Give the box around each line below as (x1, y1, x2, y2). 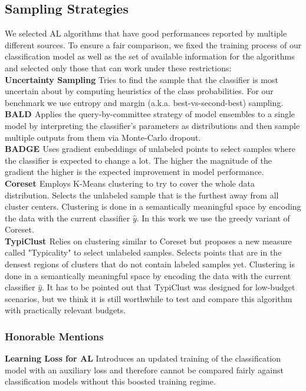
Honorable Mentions (5, 329, 104, 343)
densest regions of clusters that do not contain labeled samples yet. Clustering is (5, 258, 295, 270)
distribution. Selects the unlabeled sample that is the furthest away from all (5, 188, 279, 201)
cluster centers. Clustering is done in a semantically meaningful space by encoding (5, 200, 301, 213)
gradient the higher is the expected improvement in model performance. (5, 165, 264, 178)
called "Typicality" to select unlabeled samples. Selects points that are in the (5, 246, 282, 259)
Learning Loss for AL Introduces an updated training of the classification (5, 352, 281, 365)
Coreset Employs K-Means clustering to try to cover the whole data (5, 177, 255, 189)
